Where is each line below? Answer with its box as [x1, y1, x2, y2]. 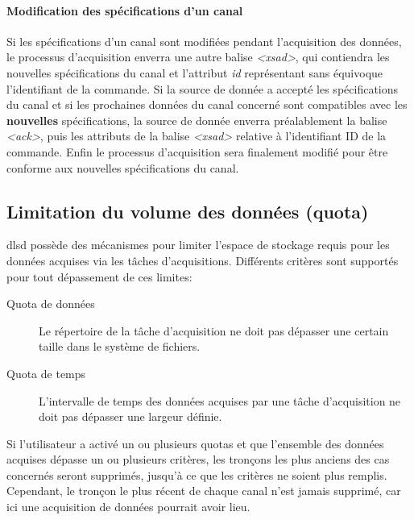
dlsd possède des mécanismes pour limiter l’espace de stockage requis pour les [6, 236, 390, 253]
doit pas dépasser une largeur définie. [39, 408, 222, 425]
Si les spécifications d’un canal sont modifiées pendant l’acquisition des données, [6, 32, 402, 49]
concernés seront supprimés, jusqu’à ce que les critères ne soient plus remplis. [6, 466, 387, 483]
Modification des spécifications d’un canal [6, 2, 243, 19]
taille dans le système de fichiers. [39, 338, 201, 355]
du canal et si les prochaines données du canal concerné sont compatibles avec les [6, 96, 408, 113]
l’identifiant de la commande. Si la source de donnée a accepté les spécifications [6, 80, 399, 97]
